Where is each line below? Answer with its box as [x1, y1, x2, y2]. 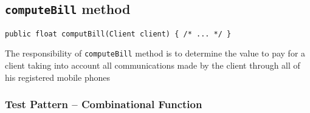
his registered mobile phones [5, 70, 110, 83]
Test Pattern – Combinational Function [5, 97, 202, 112]
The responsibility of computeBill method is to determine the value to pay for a [5, 47, 306, 60]
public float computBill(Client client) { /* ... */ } [5, 29, 232, 38]
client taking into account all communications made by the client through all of [5, 59, 300, 72]
